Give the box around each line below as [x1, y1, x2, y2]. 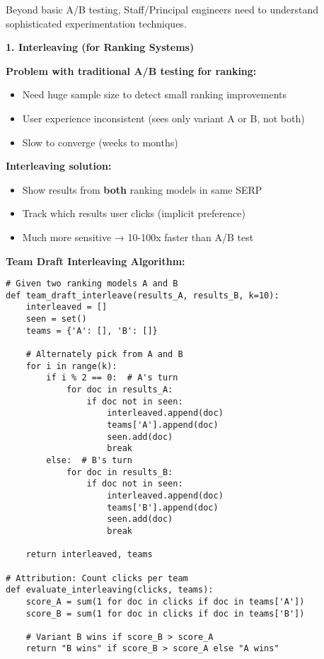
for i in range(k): [25, 361, 117, 371]
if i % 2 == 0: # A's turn [46, 373, 178, 383]
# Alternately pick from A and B [25, 349, 183, 360]
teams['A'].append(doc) [107, 420, 219, 430]
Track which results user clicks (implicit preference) [22, 206, 245, 221]
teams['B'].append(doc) [107, 502, 219, 513]
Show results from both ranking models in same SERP [22, 182, 262, 197]
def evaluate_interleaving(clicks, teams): [6, 585, 214, 595]
